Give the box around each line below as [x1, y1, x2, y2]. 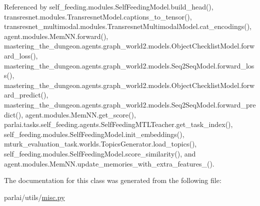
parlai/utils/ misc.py [4, 191, 65, 202]
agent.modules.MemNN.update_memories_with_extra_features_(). [4, 158, 214, 168]
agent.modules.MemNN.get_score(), [25, 109, 136, 119]
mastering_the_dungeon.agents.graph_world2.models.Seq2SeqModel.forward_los [4, 60, 254, 70]
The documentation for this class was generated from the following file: [4, 175, 221, 185]
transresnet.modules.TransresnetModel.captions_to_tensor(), [4, 11, 192, 21]
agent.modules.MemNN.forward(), [4, 30, 108, 41]
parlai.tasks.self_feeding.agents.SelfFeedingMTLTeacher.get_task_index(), [4, 119, 233, 129]
